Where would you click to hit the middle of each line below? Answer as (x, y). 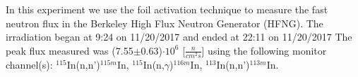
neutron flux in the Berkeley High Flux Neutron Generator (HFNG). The (165, 23)
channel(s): (29, 64)
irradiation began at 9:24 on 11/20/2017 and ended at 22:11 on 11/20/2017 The (179, 37)
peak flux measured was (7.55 (70, 50)
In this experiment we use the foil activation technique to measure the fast (167, 9)
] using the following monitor (264, 50)
